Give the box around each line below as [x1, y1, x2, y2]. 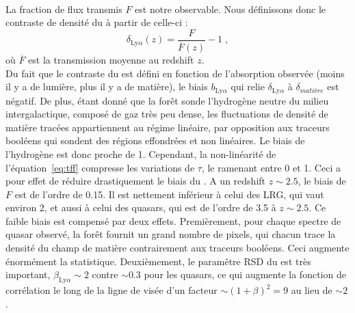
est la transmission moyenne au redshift [28, 52, 194, 66]
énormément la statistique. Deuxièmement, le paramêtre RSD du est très [5, 254, 311, 268]
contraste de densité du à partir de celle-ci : [5, 15, 188, 29]
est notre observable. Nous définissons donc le [135, 1, 326, 16]
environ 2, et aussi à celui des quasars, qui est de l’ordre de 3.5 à [5, 200, 276, 215]
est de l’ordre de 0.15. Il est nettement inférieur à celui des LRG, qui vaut [14, 187, 324, 201]
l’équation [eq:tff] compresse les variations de [5, 160, 195, 174]
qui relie [231, 79, 265, 94]
